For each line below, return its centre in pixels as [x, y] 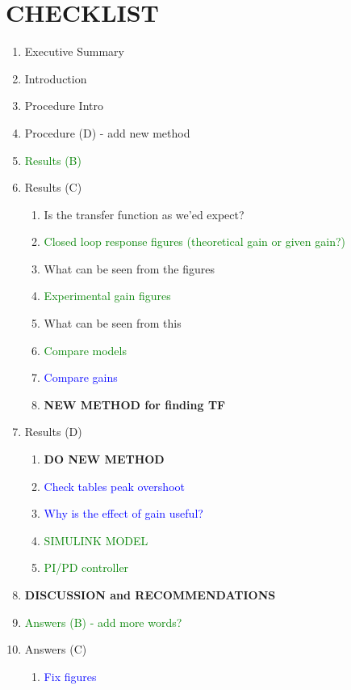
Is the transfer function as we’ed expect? [144, 214]
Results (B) [53, 160]
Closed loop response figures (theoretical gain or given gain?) [195, 241]
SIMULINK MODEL [96, 540]
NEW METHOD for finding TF [135, 404]
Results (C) [53, 187]
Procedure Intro [64, 106]
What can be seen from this [113, 323]
